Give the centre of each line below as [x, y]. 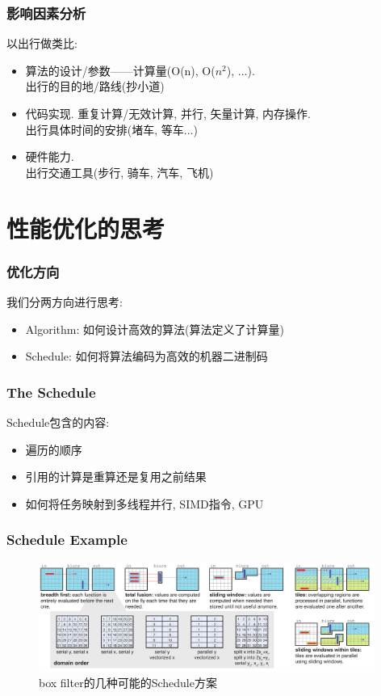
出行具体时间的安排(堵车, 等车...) [111, 129]
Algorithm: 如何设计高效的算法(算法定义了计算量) [155, 329]
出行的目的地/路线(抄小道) [95, 86]
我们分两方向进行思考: [65, 301]
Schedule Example [67, 540]
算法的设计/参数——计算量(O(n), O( [120, 70]
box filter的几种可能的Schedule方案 [128, 683]
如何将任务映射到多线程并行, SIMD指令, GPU [144, 503]
